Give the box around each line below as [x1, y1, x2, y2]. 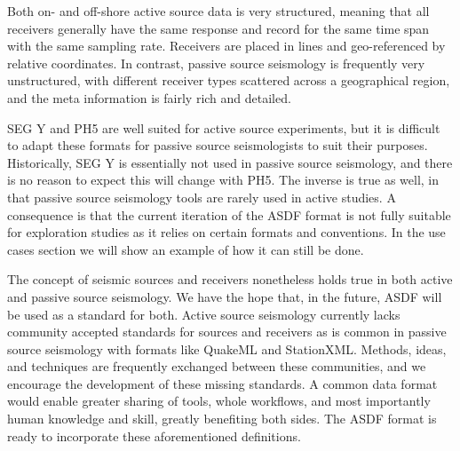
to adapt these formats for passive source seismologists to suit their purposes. [7, 136, 428, 154]
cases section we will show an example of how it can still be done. [7, 240, 364, 258]
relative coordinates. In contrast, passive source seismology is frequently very [7, 53, 425, 72]
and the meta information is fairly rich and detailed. [7, 88, 291, 107]
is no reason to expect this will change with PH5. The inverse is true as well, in [7, 170, 440, 189]
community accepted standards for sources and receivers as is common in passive [7, 322, 447, 341]
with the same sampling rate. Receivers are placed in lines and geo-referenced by [7, 36, 446, 55]
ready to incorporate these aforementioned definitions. [7, 426, 301, 445]
